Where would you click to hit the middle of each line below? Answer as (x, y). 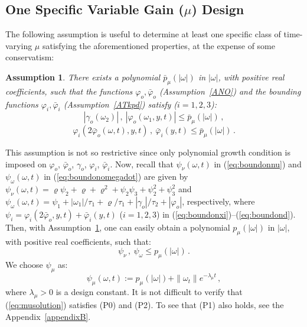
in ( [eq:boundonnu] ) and (258, 163)
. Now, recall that (142, 163)
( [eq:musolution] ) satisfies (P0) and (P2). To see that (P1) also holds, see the (145, 304)
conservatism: (30, 57)
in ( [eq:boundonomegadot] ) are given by (116, 177)
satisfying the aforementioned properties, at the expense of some (159, 45)
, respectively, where (218, 201)
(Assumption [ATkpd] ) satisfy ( (120, 104)
